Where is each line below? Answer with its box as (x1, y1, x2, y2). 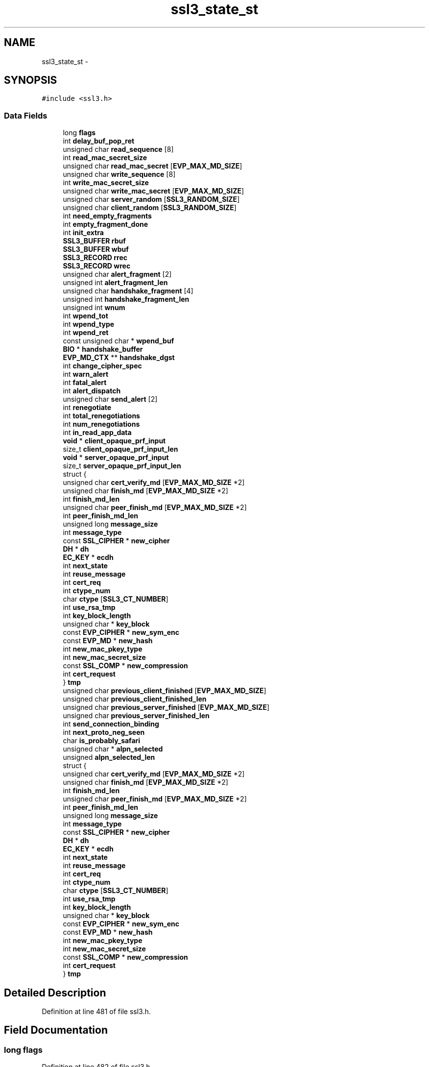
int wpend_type (63, 320, 115, 329)
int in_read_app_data (63, 428, 132, 437)
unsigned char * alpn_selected (63, 745, 163, 753)
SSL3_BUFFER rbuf (63, 237, 126, 245)
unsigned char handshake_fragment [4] (63, 287, 193, 295)
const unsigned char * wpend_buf (63, 337, 174, 345)
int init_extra (63, 228, 104, 237)
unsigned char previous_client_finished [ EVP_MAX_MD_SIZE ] (63, 686, 266, 695)
